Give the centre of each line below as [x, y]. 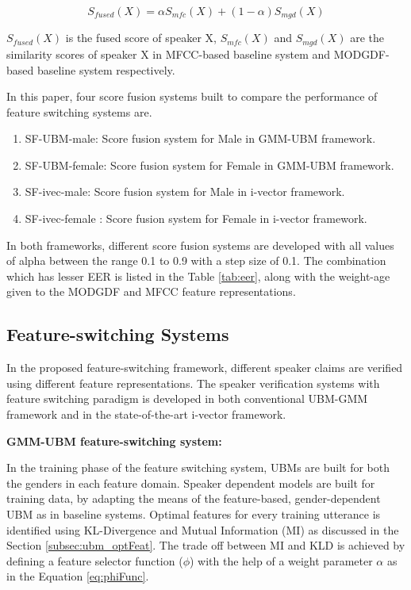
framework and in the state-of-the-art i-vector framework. [146, 414]
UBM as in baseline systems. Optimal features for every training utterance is [194, 513]
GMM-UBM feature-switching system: [114, 441]
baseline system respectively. [106, 69]
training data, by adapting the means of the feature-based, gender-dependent [194, 498]
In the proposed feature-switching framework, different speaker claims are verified [205, 368]
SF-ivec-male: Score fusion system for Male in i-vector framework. [185, 192]
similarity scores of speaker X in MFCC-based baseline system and [169, 54]
